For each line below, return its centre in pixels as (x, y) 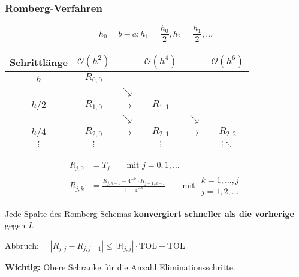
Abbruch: (22, 245)
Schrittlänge (39, 62)
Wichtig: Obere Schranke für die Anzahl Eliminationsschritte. (120, 267)
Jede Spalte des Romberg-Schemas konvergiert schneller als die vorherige (149, 213)
